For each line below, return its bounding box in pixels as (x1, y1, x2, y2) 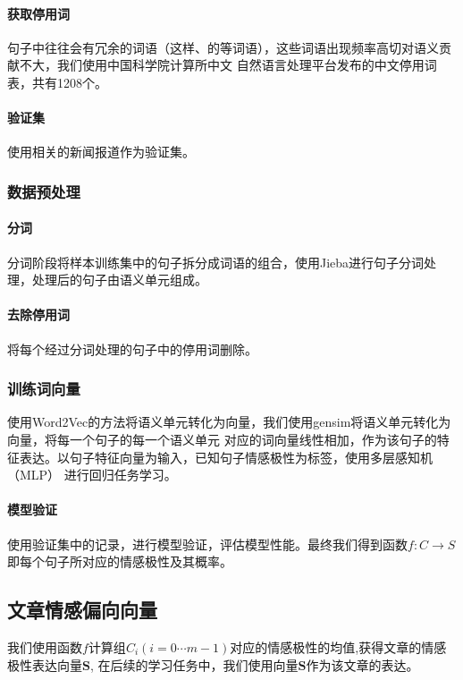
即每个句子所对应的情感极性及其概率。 (7, 552, 232, 571)
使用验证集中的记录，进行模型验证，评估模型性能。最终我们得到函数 (7, 534, 408, 553)
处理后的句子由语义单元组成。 (31, 270, 207, 289)
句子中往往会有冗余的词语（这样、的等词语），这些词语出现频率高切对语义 (7, 38, 439, 56)
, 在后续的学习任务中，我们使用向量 (89, 655, 299, 674)
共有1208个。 (31, 72, 107, 91)
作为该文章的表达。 (306, 655, 419, 674)
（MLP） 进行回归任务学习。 (7, 465, 177, 484)
